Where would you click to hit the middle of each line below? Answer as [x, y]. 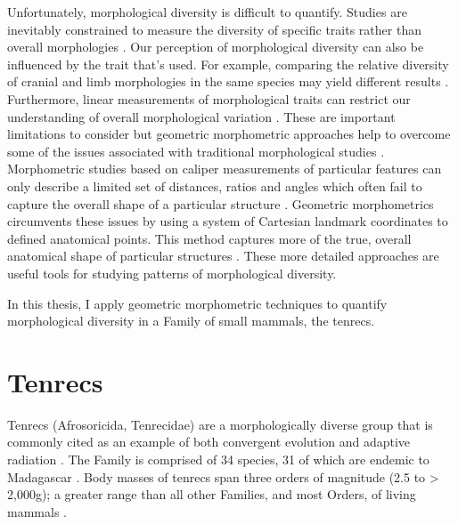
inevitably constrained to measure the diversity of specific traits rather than [214, 29]
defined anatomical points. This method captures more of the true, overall [209, 238]
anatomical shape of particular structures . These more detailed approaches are [223, 256]
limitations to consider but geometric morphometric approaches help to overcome [229, 134]
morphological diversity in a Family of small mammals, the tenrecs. [191, 321]
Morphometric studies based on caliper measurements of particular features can [225, 169]
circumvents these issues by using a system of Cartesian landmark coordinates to [228, 221]
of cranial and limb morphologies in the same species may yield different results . [228, 81]
